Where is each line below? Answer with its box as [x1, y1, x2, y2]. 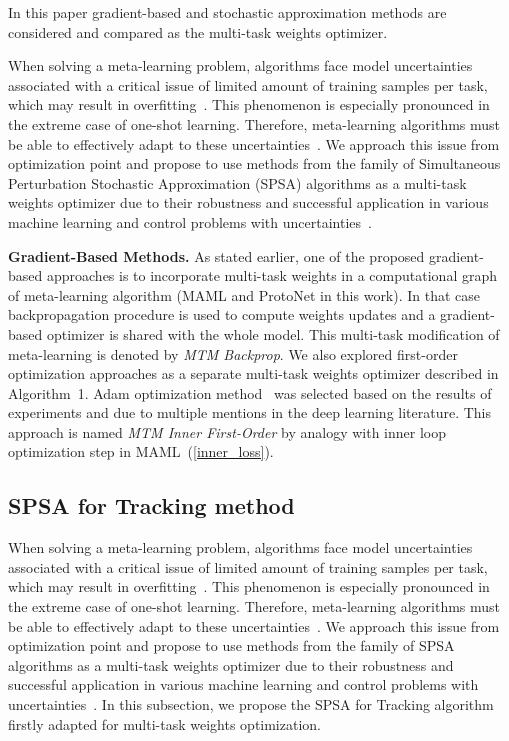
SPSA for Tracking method [8, 490, 295, 521]
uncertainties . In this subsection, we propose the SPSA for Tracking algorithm [8, 694, 494, 715]
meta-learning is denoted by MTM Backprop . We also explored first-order [8, 343, 458, 364]
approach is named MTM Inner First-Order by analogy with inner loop [8, 421, 446, 442]
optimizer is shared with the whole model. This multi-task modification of [46, 323, 500, 344]
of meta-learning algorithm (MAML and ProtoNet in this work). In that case [8, 284, 481, 305]
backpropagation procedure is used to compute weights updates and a [8, 304, 436, 325]
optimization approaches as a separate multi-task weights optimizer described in [8, 363, 499, 384]
